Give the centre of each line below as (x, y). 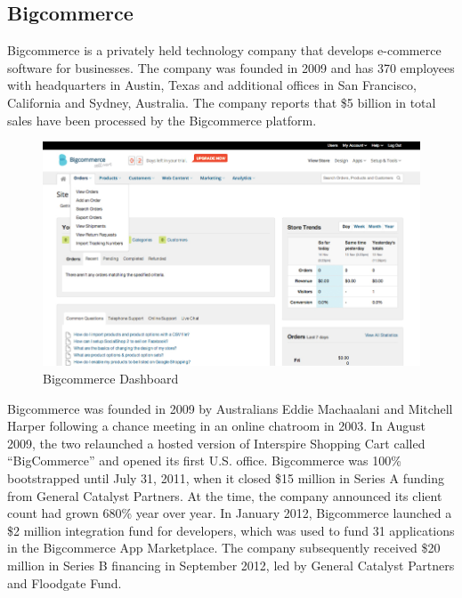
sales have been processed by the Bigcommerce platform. (162, 120)
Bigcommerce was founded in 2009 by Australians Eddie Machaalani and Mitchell (230, 408)
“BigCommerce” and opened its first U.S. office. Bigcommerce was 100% (204, 461)
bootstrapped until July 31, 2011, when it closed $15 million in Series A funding (226, 478)
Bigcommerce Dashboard (111, 379)
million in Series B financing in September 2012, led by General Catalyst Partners (231, 566)
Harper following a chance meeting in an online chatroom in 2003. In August (216, 426)
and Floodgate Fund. (65, 582)
